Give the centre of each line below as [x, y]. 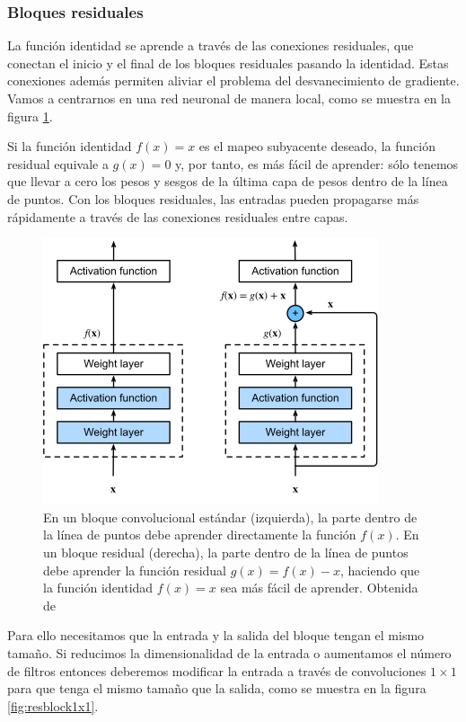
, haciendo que [380, 570]
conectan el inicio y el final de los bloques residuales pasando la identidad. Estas [228, 62]
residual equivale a [58, 163]
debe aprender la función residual [135, 570]
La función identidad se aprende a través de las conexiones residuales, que [211, 45]
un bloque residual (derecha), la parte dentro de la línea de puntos [226, 552]
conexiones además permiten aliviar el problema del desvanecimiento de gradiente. [233, 80]
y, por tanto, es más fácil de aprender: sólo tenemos [317, 163]
